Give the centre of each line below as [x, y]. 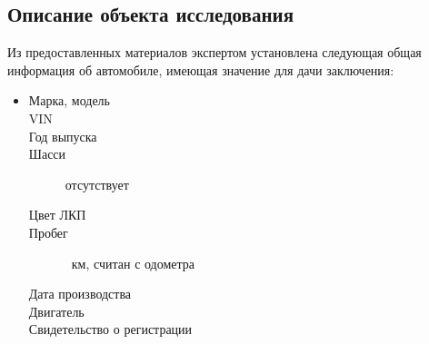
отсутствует [97, 184]
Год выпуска [63, 136]
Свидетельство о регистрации [110, 329]
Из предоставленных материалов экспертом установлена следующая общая [214, 52]
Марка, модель [69, 100]
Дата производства [80, 294]
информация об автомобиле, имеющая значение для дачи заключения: [201, 69]
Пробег [48, 232]
